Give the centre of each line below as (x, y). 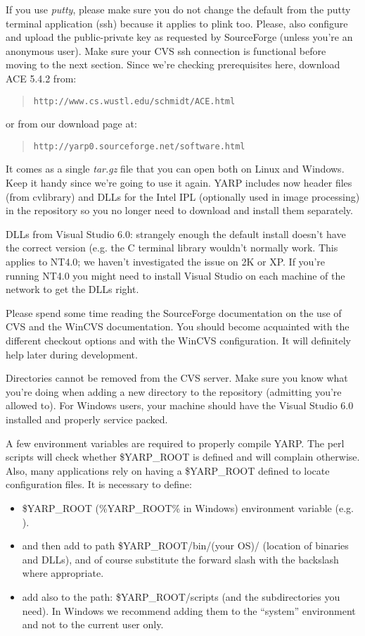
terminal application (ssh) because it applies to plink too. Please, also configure (177, 23)
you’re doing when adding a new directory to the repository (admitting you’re (174, 391)
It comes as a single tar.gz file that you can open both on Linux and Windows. (175, 169)
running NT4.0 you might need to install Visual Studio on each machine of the (175, 275)
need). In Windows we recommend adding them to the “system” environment (189, 610)
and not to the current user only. (93, 624)
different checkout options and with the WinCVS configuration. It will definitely (178, 340)
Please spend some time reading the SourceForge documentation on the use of (174, 312)
